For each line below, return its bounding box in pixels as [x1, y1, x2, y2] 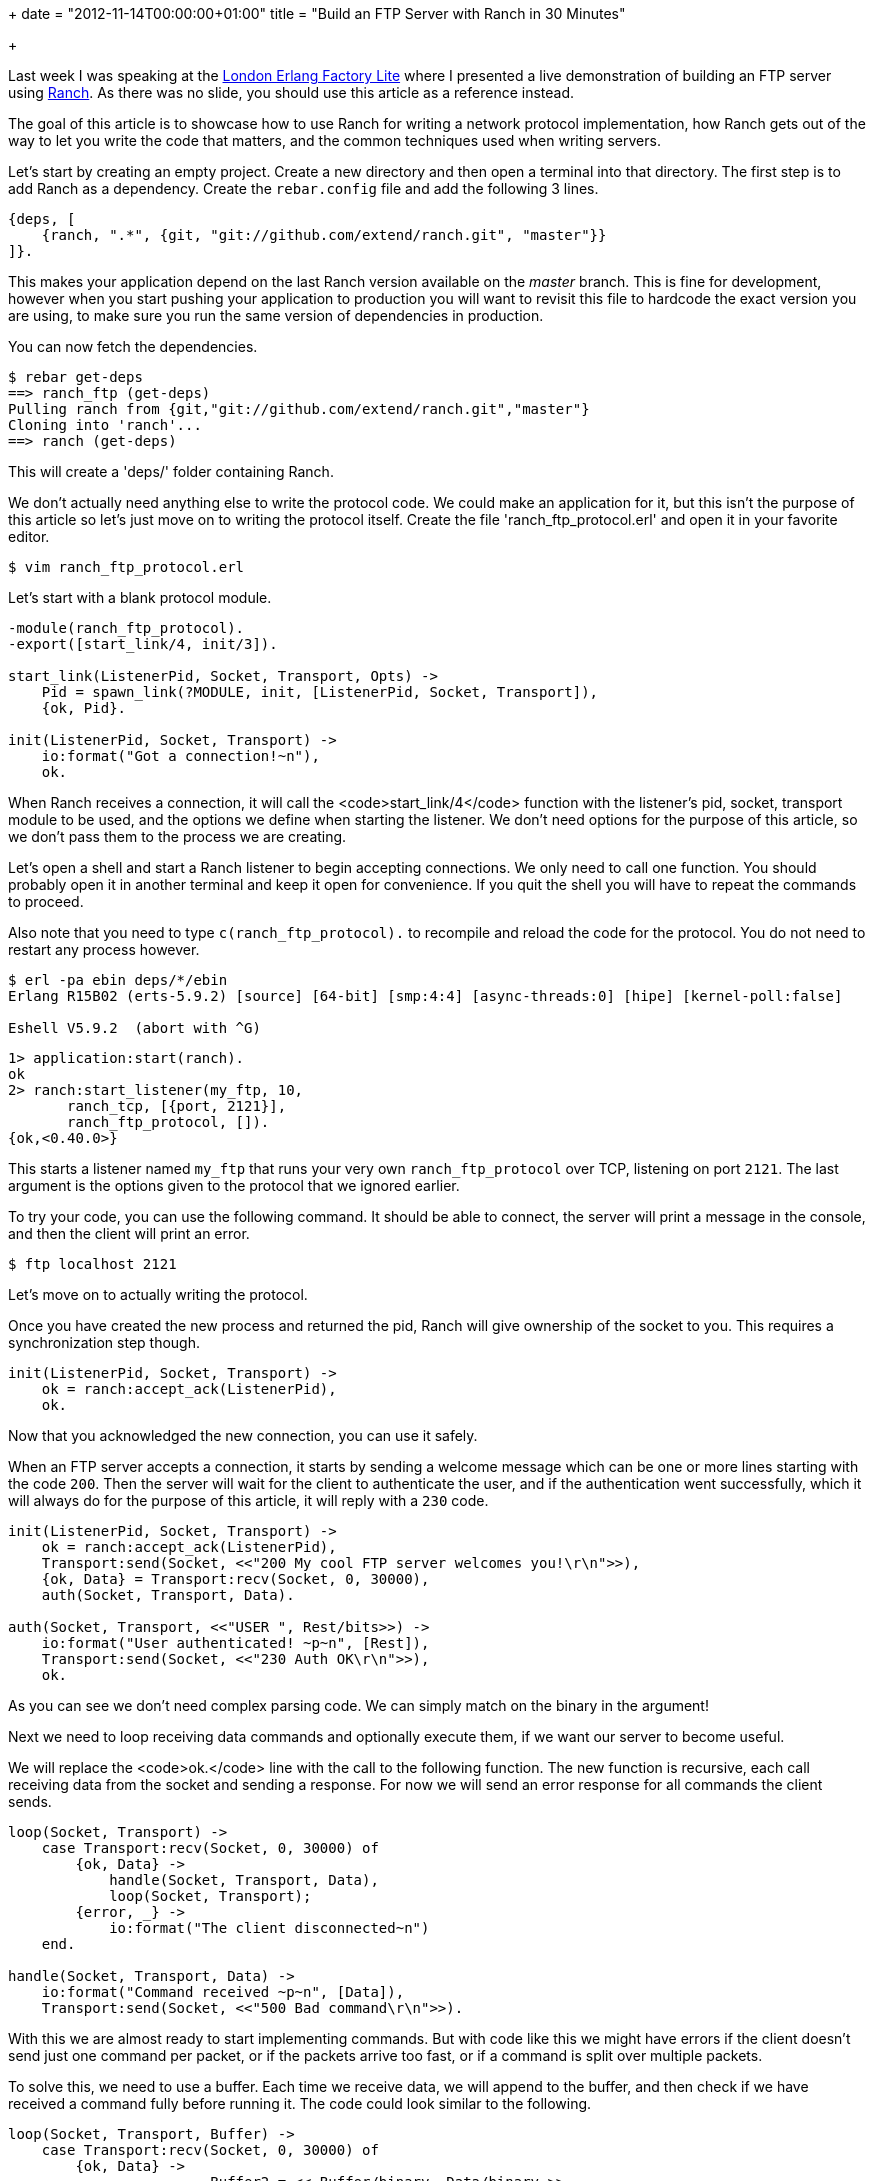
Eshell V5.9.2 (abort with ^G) [8, 1020, 261, 1036]
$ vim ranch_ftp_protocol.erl [8, 559, 245, 575]
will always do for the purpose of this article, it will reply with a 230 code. [8, 1492, 489, 1509]
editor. [8, 528, 50, 545]
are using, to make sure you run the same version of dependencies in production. [8, 307, 544, 324]
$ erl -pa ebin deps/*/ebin [8, 972, 228, 988]
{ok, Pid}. [41, 700, 127, 716]
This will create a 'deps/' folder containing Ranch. [8, 463, 334, 480]
